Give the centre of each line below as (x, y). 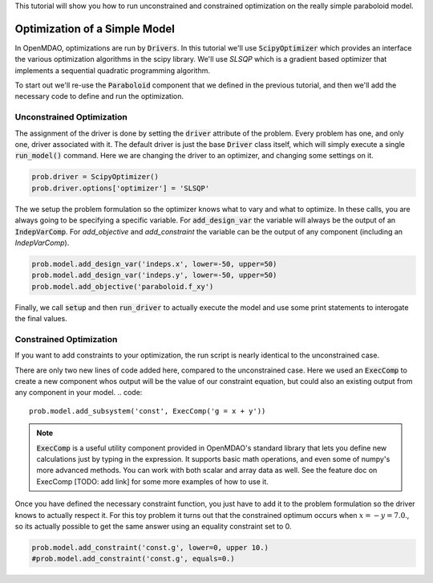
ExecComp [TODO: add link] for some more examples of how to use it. (152, 481)
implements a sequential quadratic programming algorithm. (112, 70)
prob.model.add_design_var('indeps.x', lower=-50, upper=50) (154, 264)
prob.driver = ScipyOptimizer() (95, 177)
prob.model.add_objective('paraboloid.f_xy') (123, 286)
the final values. (41, 319)
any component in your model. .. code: (79, 393)
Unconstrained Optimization (71, 117)
